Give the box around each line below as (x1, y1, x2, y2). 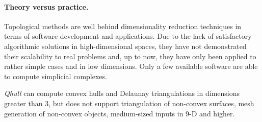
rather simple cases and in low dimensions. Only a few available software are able (4, 61, 258, 71)
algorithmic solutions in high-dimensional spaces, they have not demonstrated (4, 40, 247, 51)
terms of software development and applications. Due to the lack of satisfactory (4, 31, 252, 41)
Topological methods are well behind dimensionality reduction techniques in (4, 20, 242, 31)
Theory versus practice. (4, 1, 89, 12)
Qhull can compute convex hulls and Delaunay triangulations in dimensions (4, 88, 240, 99)
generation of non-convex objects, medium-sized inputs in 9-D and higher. (4, 108, 235, 118)
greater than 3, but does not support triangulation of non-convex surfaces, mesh (4, 97, 254, 108)
